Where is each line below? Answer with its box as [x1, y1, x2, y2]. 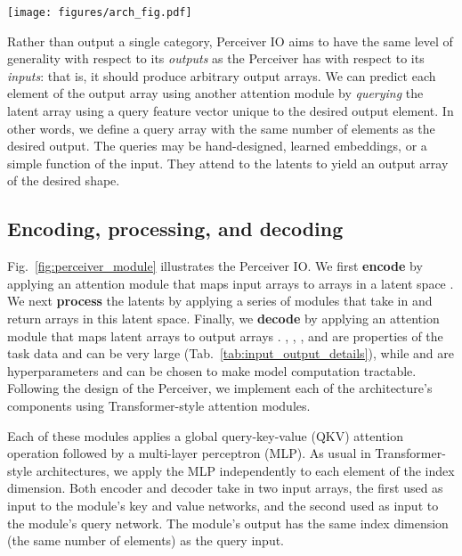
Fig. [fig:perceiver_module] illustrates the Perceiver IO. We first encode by [7, 257, 423, 275]
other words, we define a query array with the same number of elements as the [7, 119, 435, 137]
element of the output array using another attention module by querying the [7, 84, 424, 102]
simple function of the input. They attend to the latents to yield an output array [7, 153, 449, 172]
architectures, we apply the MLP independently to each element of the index [36, 461, 455, 479]
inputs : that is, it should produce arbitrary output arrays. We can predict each [7, 66, 436, 85]
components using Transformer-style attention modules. [7, 396, 311, 414]
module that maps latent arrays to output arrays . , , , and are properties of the [7, 326, 443, 345]
